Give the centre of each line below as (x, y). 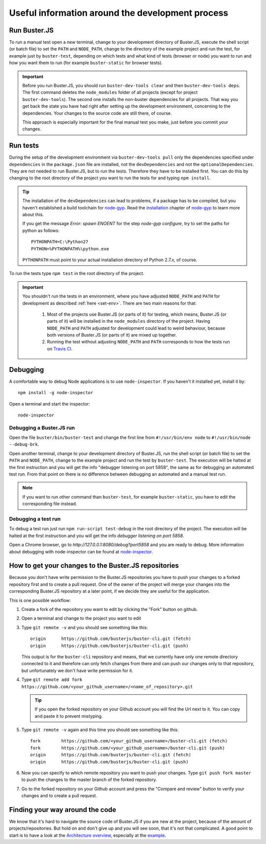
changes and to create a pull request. (59, 796)
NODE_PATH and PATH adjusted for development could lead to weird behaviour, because (136, 328)
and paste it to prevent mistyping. (69, 716)
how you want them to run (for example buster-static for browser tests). (86, 63)
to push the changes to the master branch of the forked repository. (89, 780)
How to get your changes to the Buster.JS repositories (94, 566)
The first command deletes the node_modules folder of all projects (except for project (110, 92)
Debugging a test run (35, 519)
